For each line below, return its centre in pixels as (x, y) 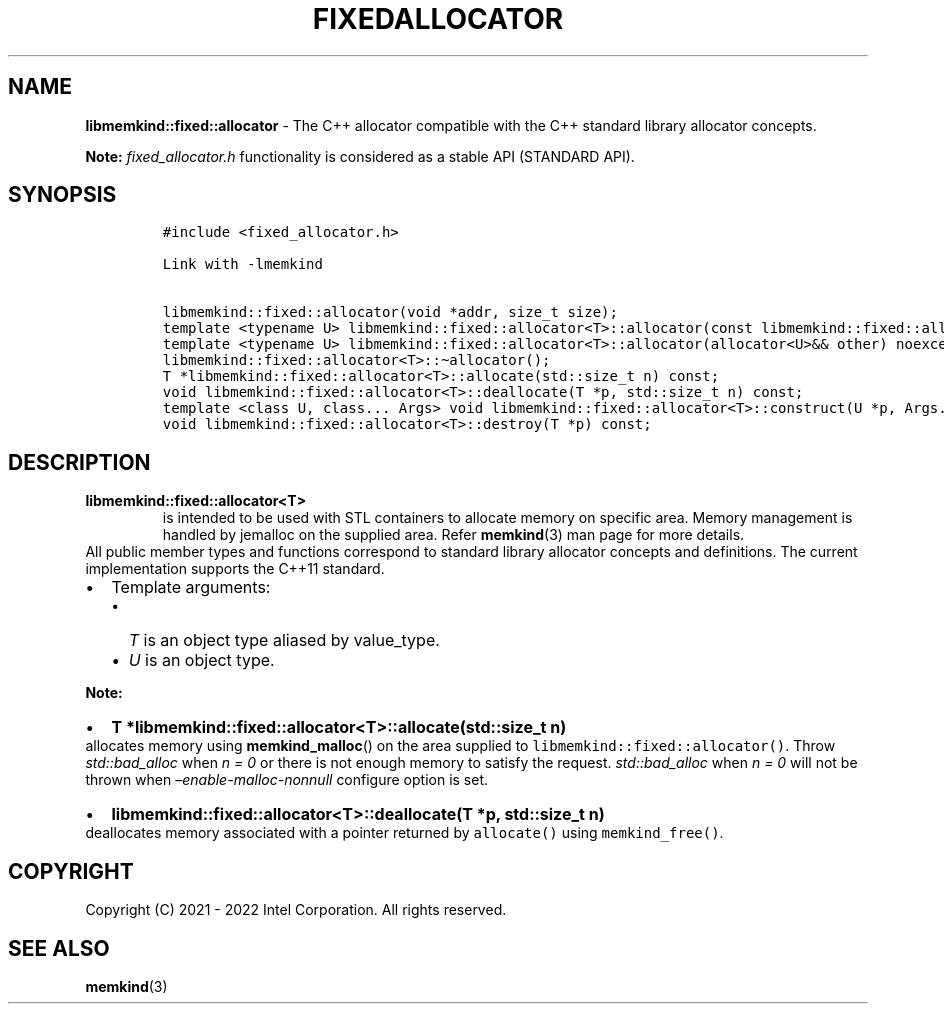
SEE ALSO (59, 948)
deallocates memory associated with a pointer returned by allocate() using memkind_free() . (404, 833)
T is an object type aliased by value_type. (284, 640)
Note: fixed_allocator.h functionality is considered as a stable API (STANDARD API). (360, 156)
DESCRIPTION (79, 462)
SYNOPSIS (62, 195)
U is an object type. (201, 660)
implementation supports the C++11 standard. (235, 569)
